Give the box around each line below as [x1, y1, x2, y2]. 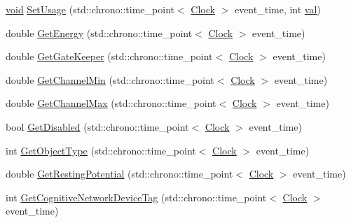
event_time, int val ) [234, 2, 321, 16]
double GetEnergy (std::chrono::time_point [6, 25, 193, 40]
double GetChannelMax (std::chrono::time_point [6, 96, 216, 110]
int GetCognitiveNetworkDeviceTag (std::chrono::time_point [6, 189, 267, 204]
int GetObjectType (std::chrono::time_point [6, 143, 196, 157]
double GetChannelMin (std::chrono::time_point [6, 72, 214, 87]
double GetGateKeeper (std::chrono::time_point [6, 49, 213, 64]
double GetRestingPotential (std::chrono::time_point [6, 166, 233, 181]
